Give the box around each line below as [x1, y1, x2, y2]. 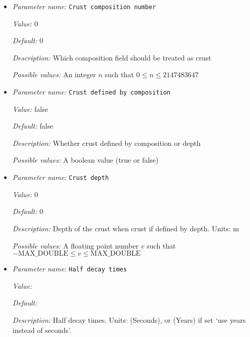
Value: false [12, 103, 48, 114]
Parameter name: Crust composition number [12, 1, 156, 11]
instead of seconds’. [12, 324, 72, 335]
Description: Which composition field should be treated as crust [12, 52, 211, 63]
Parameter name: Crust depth [12, 172, 109, 182]
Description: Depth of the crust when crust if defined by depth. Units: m [12, 223, 239, 233]
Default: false [12, 120, 53, 131]
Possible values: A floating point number [12, 240, 139, 251]
